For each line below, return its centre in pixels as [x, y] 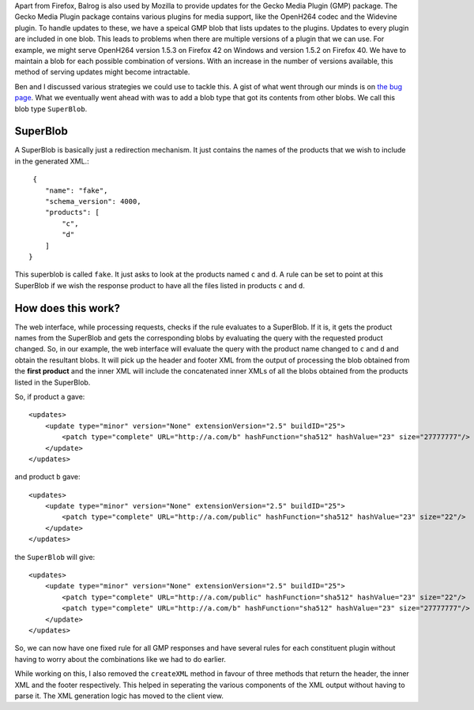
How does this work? [67, 308]
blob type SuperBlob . [51, 109]
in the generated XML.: [52, 161]
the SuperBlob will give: [55, 557]
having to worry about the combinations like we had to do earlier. [120, 659]
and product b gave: [47, 477]
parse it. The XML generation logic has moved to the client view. [119, 696]
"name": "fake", [76, 190]
